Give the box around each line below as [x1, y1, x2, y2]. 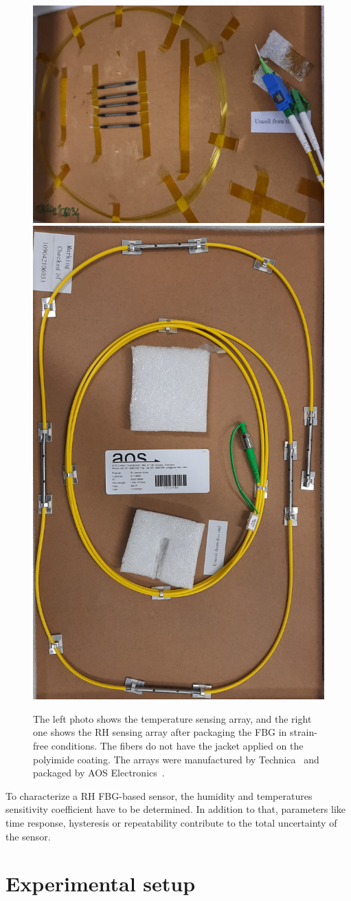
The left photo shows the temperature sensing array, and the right [33, 711, 312, 725]
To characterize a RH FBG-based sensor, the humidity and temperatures [5, 788, 313, 803]
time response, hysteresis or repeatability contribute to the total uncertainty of [5, 815, 337, 829]
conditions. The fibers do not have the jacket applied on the [51, 738, 304, 752]
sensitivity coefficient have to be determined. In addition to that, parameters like [5, 802, 346, 816]
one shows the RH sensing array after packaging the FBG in [33, 725, 287, 739]
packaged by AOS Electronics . [33, 765, 165, 780]
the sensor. [5, 829, 51, 843]
